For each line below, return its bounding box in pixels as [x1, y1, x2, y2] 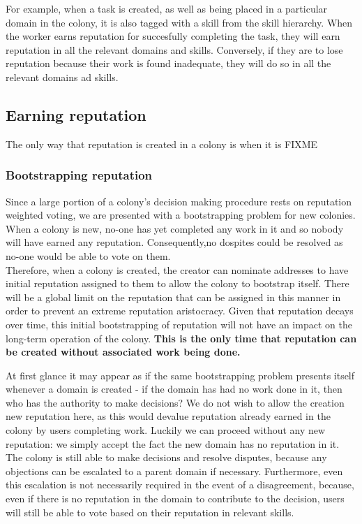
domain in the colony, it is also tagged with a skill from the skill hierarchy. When [6, 15, 353, 29]
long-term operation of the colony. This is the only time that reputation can [6, 330, 357, 345]
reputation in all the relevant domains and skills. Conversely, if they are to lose [6, 42, 343, 57]
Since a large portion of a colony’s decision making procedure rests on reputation [6, 194, 352, 208]
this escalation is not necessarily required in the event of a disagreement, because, [6, 477, 354, 492]
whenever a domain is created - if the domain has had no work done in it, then [6, 381, 342, 396]
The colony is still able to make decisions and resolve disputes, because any [6, 450, 327, 465]
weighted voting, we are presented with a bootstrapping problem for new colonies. [6, 208, 356, 222]
